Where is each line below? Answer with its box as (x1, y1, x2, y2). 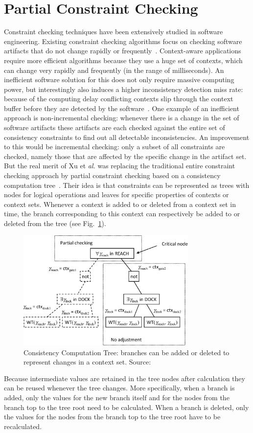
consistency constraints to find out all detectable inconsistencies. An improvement (4, 132, 250, 142)
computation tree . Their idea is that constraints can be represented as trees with (4, 180, 250, 190)
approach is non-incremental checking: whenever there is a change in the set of (4, 113, 239, 123)
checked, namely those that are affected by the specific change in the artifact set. (4, 151, 247, 161)
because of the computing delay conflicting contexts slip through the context (4, 93, 233, 104)
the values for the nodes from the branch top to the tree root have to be (4, 411, 221, 422)
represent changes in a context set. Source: (23, 357, 151, 367)
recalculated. (4, 421, 42, 431)
